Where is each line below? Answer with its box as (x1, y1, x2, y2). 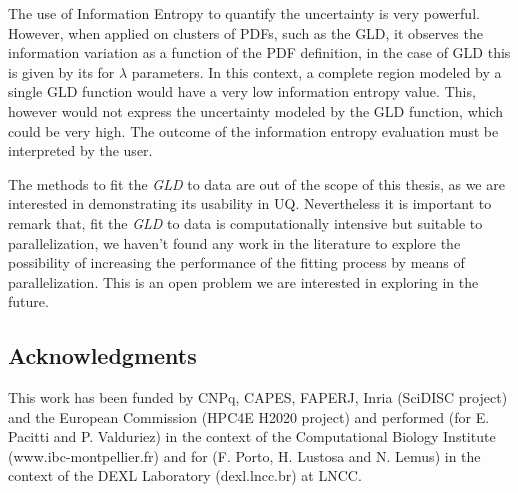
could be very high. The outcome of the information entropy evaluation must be (8, 120, 499, 141)
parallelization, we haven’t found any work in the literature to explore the (8, 232, 461, 253)
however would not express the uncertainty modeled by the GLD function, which (8, 100, 504, 121)
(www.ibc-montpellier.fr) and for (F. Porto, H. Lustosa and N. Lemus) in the (8, 445, 481, 466)
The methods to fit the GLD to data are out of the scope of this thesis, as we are (8, 173, 505, 194)
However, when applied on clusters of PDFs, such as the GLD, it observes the (8, 22, 483, 43)
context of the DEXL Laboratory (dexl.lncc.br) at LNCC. (8, 465, 362, 486)
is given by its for (8, 61, 115, 82)
